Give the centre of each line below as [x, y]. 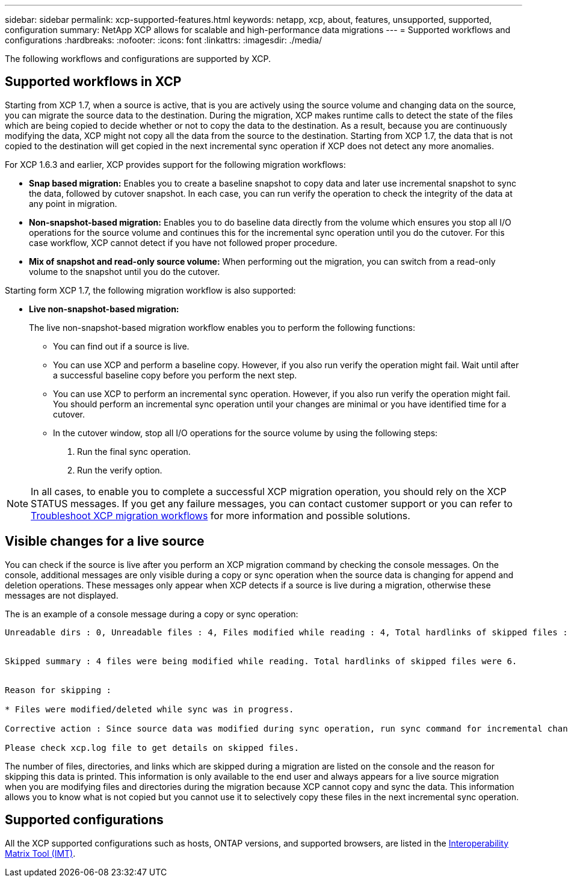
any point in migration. [73, 203]
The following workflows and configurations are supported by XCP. [138, 59]
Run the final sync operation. [134, 451]
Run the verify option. [120, 470]
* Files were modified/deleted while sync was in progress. [150, 709]
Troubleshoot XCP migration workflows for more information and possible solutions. [221, 515]
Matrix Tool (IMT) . [40, 853]
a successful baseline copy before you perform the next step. [175, 375]
